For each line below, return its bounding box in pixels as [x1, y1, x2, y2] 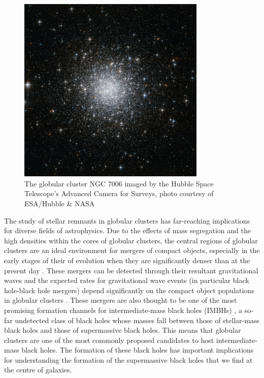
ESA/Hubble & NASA [24, 198, 95, 208]
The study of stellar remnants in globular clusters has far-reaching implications [4, 215, 250, 226]
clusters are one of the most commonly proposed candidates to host [4, 334, 214, 345]
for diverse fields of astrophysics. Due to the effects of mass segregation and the [4, 225, 251, 236]
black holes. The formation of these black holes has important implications [21, 344, 254, 355]
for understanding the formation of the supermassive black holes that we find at [4, 354, 253, 365]
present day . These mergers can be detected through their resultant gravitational [4, 265, 258, 275]
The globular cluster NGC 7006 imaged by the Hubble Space [24, 178, 214, 188]
